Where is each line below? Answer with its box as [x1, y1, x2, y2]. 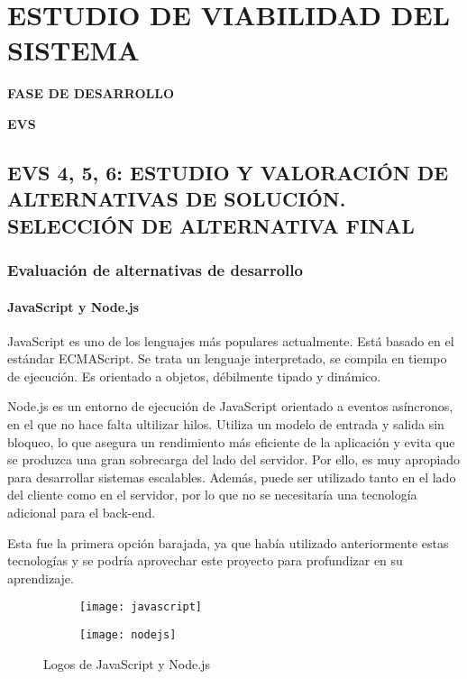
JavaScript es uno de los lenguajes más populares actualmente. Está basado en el [7, 331, 454, 350]
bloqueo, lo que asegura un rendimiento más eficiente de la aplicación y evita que [7, 432, 455, 451]
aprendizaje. [7, 568, 74, 587]
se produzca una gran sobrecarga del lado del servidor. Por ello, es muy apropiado [7, 450, 461, 469]
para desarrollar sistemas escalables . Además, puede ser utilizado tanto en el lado [7, 467, 456, 486]
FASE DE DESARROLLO [7, 84, 175, 103]
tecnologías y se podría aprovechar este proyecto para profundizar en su [7, 551, 403, 570]
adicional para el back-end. [7, 503, 156, 522]
